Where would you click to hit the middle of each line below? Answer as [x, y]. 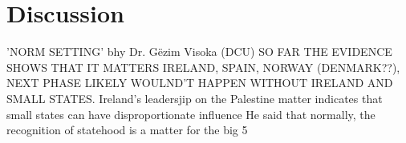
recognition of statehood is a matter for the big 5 [127, 130]
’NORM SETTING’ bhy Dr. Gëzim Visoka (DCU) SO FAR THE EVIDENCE [199, 52]
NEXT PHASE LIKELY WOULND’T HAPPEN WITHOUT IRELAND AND [200, 83]
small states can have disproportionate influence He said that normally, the [191, 114]
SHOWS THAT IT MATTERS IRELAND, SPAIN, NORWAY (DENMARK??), [203, 67]
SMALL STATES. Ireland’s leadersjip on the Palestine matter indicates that [195, 98]
